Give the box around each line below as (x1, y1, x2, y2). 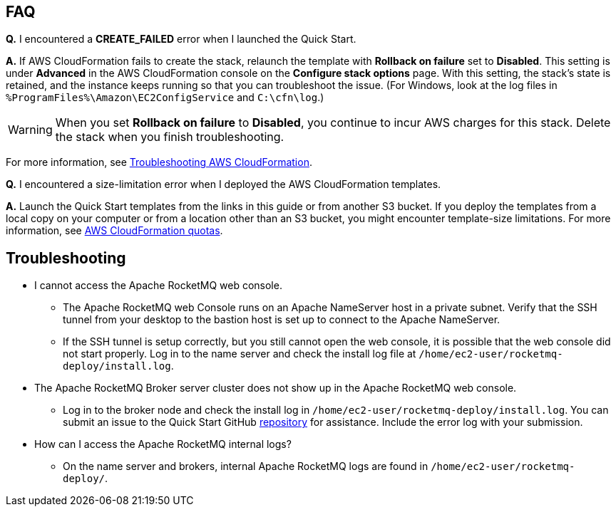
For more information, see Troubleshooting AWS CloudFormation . (6, 156, 312, 169)
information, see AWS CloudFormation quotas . (6, 224, 223, 237)
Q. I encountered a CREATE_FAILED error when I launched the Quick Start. (6, 33, 356, 46)
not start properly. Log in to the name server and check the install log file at (63, 348, 416, 360)
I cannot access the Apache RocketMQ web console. (34, 279, 282, 292)
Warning (8, 122, 53, 137)
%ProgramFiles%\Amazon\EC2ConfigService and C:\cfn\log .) (6, 91, 324, 104)
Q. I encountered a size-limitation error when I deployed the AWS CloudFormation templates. (6, 178, 441, 191)
